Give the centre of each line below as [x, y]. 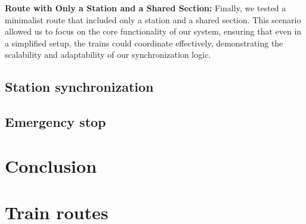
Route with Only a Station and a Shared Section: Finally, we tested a [146, 8]
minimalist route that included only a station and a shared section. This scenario [153, 19]
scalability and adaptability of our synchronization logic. [108, 55]
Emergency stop [55, 122]
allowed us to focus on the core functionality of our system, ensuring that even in [153, 31]
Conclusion [51, 165]
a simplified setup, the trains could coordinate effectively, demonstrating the [144, 43]
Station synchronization [79, 87]
